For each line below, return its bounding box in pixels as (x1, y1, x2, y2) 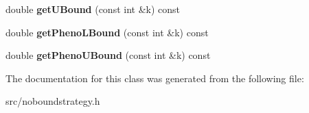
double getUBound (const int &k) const (5, 2, 181, 16)
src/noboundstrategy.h (5, 94, 100, 108)
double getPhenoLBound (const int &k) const (5, 25, 209, 39)
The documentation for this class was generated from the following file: (5, 71, 304, 85)
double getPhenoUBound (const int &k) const (5, 48, 211, 62)
